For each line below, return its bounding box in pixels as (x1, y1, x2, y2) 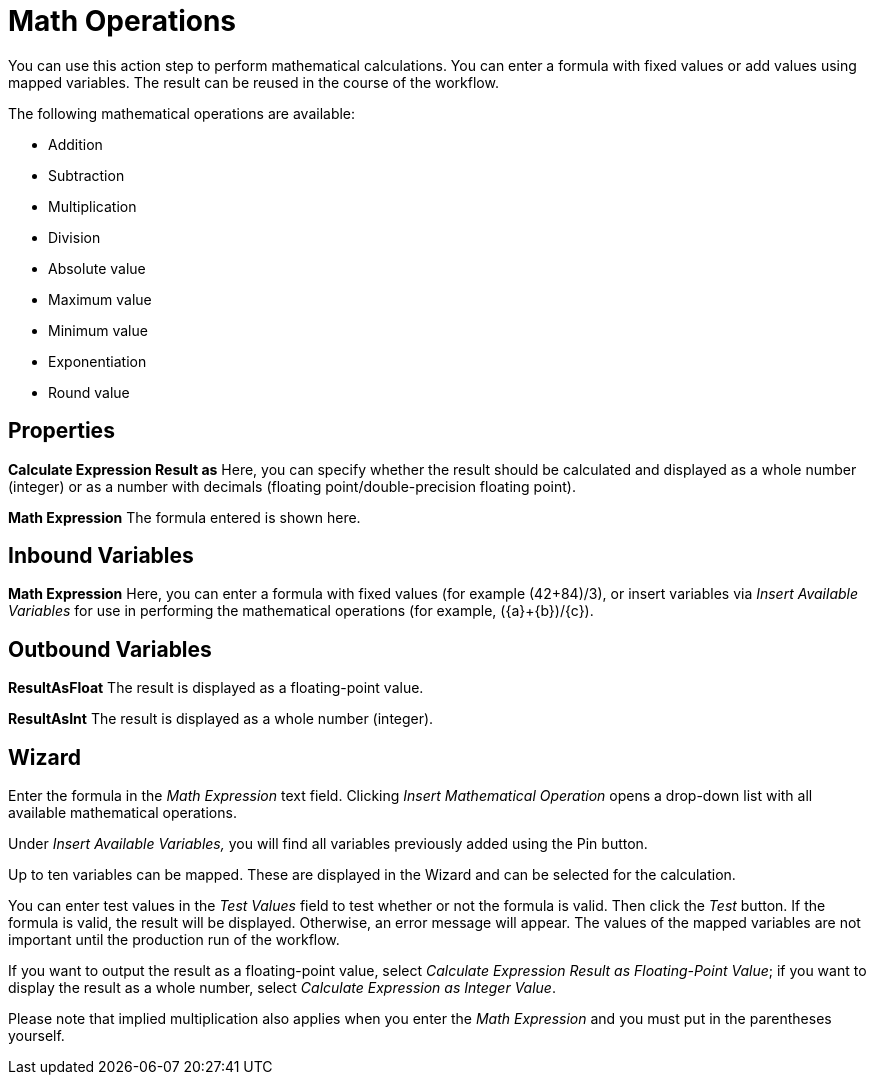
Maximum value (48, 290, 152, 308)
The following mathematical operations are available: (8, 104, 356, 122)
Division (48, 228, 101, 246)
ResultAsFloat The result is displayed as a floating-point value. (8, 679, 424, 697)
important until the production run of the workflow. (8, 931, 340, 949)
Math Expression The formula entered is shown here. (8, 508, 361, 526)
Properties (8, 418, 115, 444)
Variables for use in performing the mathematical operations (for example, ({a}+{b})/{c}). (8, 602, 594, 620)
